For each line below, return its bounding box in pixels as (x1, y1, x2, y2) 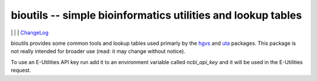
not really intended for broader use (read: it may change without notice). (11, 48, 186, 55)
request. (11, 67, 32, 74)
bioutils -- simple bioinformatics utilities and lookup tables (11, 9, 302, 22)
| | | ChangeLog (11, 29, 49, 36)
